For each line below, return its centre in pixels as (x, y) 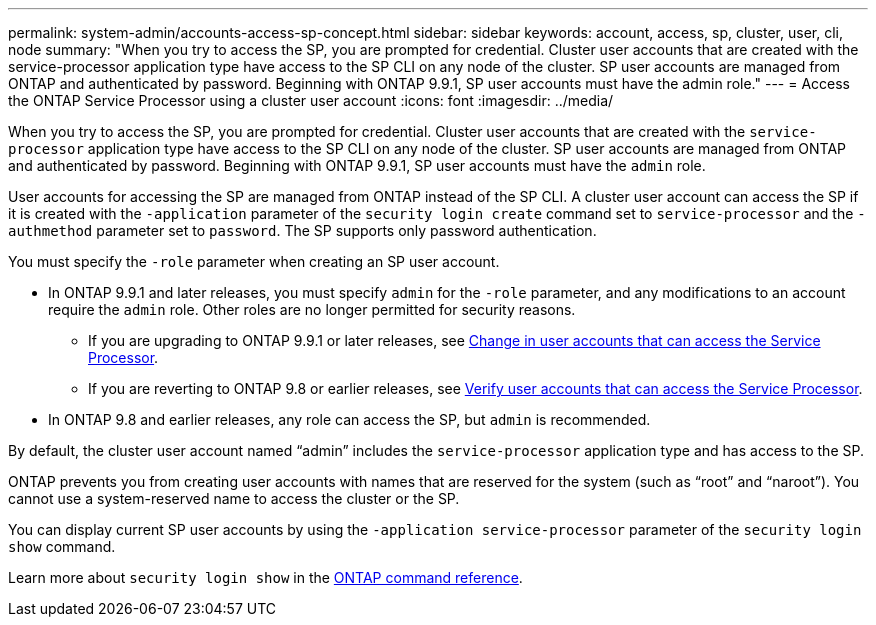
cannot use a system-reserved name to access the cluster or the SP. (234, 498)
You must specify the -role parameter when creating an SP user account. (254, 261)
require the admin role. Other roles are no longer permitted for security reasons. (312, 309)
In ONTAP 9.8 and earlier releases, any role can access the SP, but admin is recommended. (349, 419)
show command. (62, 546)
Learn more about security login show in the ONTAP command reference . (265, 577)
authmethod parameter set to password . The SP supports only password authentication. (302, 230)
